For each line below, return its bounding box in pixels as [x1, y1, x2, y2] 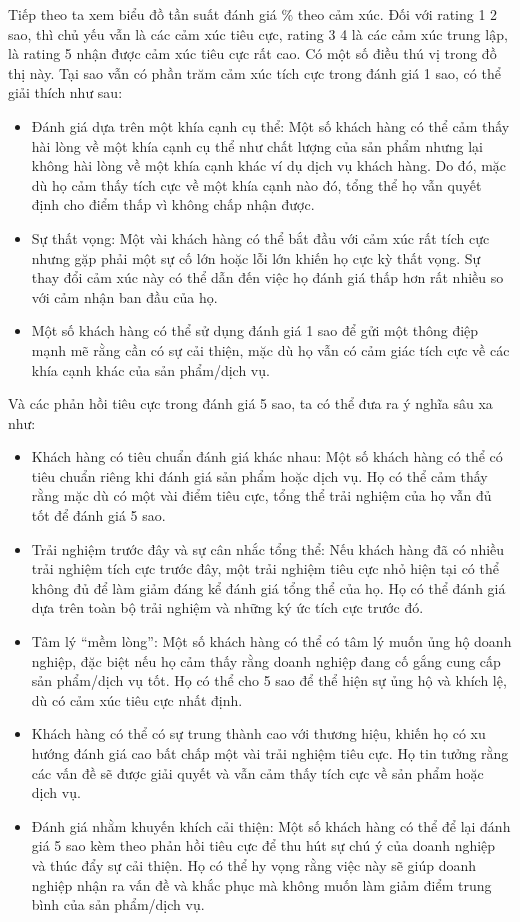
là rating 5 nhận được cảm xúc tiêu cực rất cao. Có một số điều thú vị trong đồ [8, 43, 497, 64]
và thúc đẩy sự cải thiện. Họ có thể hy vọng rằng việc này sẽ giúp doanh [31, 854, 477, 875]
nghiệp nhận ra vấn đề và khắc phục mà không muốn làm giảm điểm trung [31, 874, 492, 895]
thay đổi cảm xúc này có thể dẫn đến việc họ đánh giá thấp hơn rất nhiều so [31, 267, 504, 288]
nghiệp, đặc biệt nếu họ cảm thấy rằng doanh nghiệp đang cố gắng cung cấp [31, 650, 501, 671]
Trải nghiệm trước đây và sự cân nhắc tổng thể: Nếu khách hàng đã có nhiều [31, 538, 505, 559]
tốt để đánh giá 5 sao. [31, 505, 166, 526]
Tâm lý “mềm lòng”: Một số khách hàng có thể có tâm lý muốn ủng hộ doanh [31, 631, 512, 652]
